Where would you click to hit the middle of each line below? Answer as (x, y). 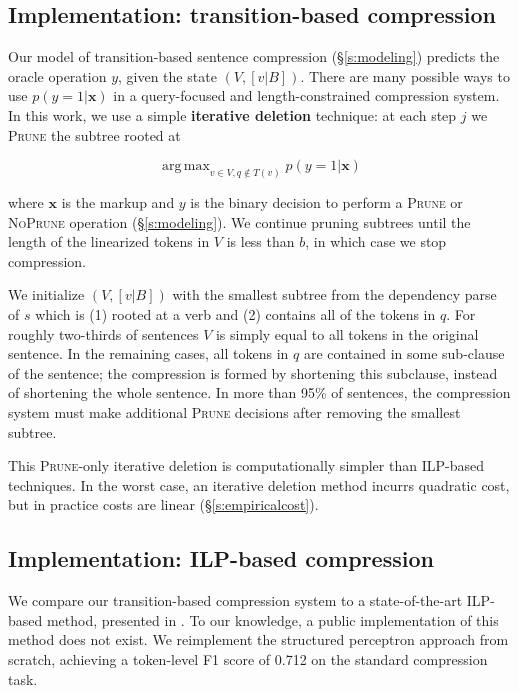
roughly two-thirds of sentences (103, 333)
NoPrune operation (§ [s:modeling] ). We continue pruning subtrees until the (239, 221)
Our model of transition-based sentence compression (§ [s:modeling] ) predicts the (254, 56)
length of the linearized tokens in (109, 241)
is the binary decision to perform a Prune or (326, 202)
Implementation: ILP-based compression (221, 558)
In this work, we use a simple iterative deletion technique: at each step (232, 114)
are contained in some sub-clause (404, 353)
